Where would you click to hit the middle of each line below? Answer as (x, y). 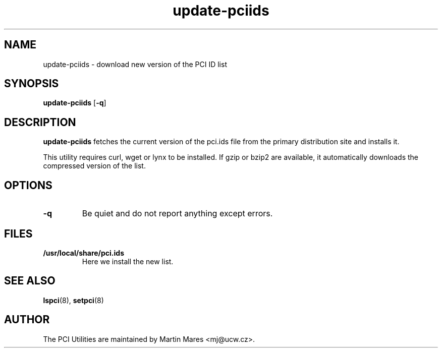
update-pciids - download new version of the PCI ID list (135, 64)
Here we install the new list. (128, 261)
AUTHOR (27, 320)
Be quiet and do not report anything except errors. (177, 214)
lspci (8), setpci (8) (73, 300)
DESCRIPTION (40, 122)
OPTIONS (28, 185)
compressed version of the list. (94, 166)
